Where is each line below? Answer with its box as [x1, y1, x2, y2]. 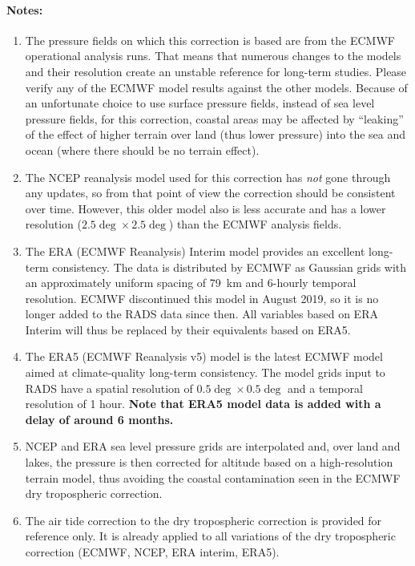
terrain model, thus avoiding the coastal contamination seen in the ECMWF [25, 469, 401, 486]
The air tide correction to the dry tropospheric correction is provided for [25, 511, 382, 528]
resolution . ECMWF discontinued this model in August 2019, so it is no [25, 289, 379, 306]
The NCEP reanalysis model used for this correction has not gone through [25, 168, 391, 185]
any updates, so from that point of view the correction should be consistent [25, 184, 396, 201]
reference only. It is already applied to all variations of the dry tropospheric [25, 528, 396, 544]
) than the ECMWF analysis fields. [168, 216, 342, 232]
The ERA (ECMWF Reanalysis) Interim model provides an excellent [25, 242, 365, 259]
